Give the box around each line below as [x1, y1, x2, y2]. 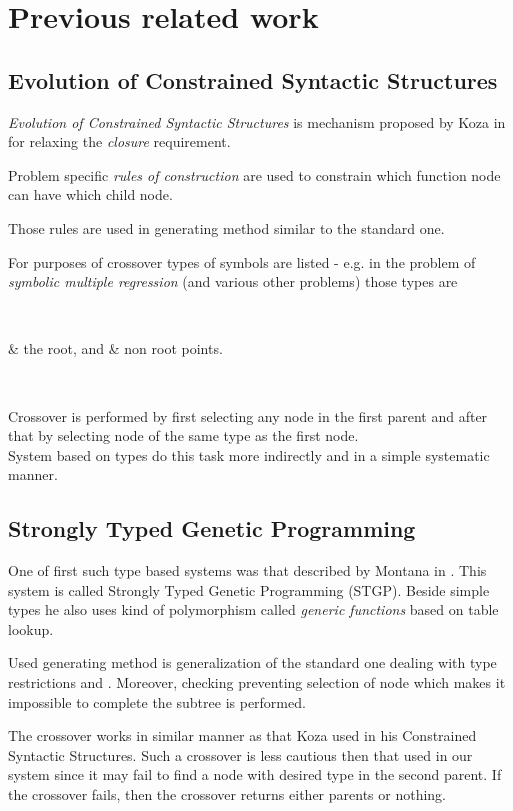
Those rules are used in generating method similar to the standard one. [8, 217, 445, 238]
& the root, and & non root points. [8, 338, 223, 359]
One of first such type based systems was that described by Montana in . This [8, 560, 487, 581]
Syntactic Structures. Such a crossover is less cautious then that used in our [8, 744, 473, 765]
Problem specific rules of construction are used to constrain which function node [8, 164, 501, 185]
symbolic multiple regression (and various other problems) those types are [8, 271, 458, 292]
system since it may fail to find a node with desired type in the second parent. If [8, 764, 502, 785]
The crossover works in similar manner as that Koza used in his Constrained [8, 725, 477, 746]
